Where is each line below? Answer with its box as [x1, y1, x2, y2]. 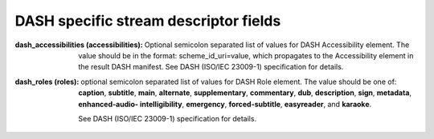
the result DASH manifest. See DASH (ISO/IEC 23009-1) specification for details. [78, 62, 344, 72]
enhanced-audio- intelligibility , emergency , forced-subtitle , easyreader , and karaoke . [78, 99, 372, 109]
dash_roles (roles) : [14, 77, 80, 86]
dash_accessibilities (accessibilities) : [14, 40, 144, 50]
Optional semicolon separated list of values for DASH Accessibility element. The [144, 40, 410, 50]
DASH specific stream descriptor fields [14, 12, 281, 30]
